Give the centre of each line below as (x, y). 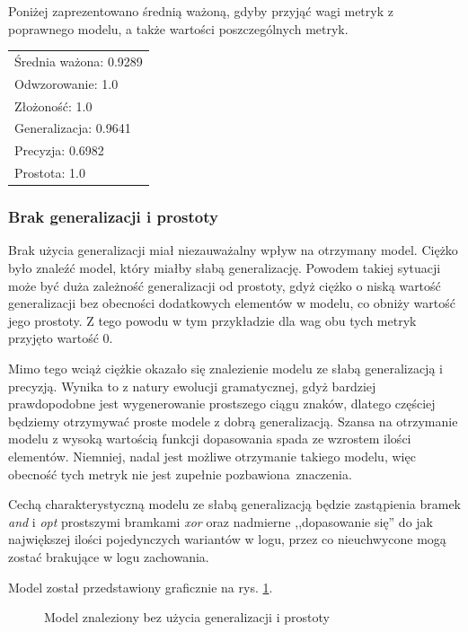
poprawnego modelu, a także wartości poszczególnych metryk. (178, 28)
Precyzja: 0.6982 (59, 150)
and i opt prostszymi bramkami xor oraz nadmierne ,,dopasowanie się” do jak (221, 521)
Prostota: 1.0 (50, 173)
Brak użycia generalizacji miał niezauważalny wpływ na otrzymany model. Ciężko (233, 250)
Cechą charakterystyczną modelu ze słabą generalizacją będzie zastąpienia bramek (234, 504)
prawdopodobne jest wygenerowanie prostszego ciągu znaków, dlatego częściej (222, 404)
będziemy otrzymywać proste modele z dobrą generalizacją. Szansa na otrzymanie (233, 421)
